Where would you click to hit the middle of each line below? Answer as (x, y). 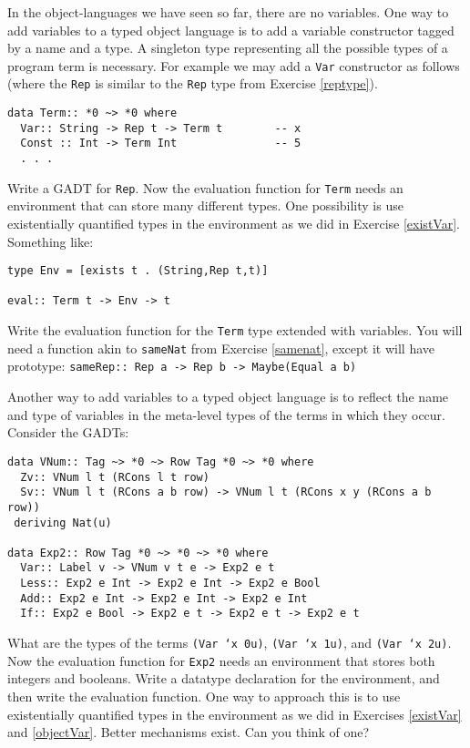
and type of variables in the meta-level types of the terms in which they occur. (226, 414)
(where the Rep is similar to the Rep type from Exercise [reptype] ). (193, 83)
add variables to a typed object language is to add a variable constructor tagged (231, 30)
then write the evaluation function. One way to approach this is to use (204, 696)
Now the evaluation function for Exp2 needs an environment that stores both (221, 660)
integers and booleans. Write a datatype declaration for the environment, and (224, 678)
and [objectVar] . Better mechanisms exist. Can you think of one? (189, 732)
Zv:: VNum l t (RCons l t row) (115, 477)
